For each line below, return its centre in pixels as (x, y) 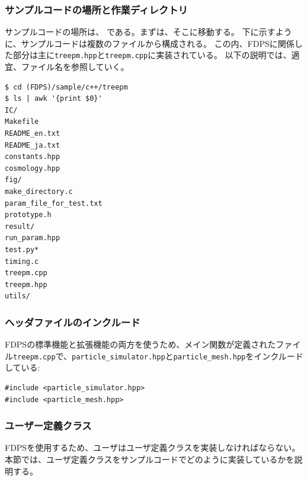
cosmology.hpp (33, 168)
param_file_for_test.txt (54, 203)
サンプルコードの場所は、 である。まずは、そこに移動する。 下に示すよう (148, 32)
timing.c (22, 261)
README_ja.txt (33, 145)
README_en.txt (33, 134)
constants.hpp (33, 157)
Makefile (22, 122)
